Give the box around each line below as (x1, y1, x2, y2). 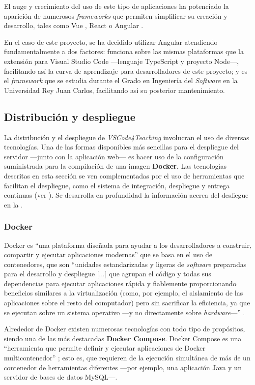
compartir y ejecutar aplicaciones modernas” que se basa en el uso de (4, 249, 212, 260)
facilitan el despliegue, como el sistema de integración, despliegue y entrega (4, 180, 230, 190)
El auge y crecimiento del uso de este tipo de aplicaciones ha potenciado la (4, 1, 229, 11)
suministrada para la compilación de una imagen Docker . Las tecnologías (4, 161, 227, 171)
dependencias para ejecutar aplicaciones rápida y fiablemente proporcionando (4, 278, 236, 288)
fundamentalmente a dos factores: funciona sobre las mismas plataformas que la (4, 46, 244, 57)
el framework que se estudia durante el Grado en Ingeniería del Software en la (4, 75, 238, 86)
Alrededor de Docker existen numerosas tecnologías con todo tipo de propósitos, (4, 324, 245, 334)
